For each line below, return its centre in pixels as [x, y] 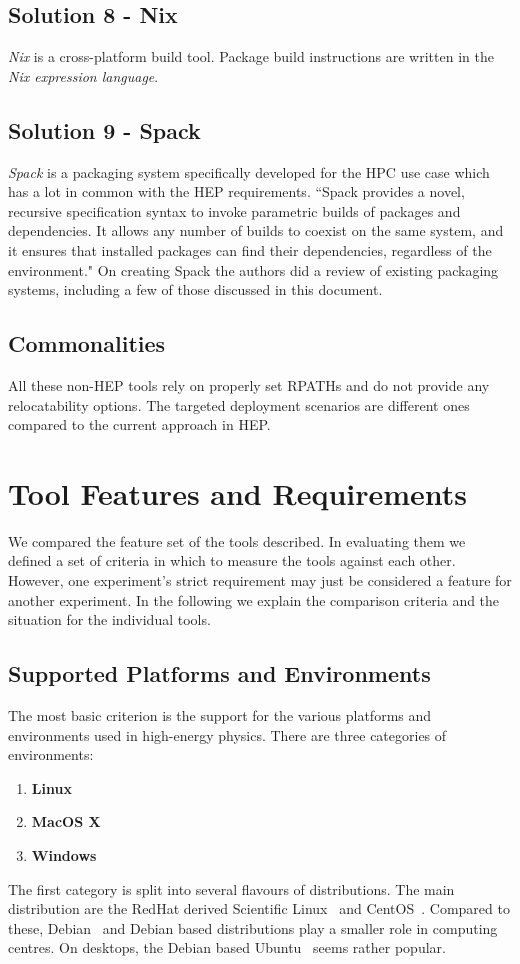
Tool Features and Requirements [238, 492]
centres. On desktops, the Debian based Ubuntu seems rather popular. [227, 947]
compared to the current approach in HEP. [139, 424]
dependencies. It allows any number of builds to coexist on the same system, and [256, 230]
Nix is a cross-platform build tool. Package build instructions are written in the [251, 56]
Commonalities [87, 343]
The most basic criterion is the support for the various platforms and [220, 715]
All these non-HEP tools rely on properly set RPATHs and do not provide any [249, 384]
